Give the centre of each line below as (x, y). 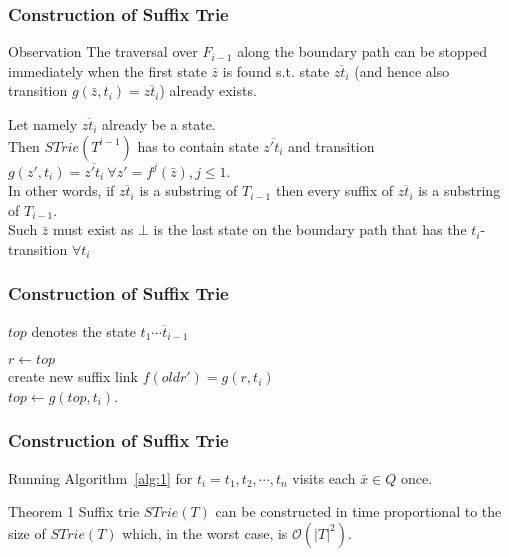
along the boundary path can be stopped (362, 51)
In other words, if (61, 190)
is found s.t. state (276, 70)
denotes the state (83, 330)
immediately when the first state (107, 70)
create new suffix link (73, 376)
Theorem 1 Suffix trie (74, 511)
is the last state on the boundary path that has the (310, 229)
